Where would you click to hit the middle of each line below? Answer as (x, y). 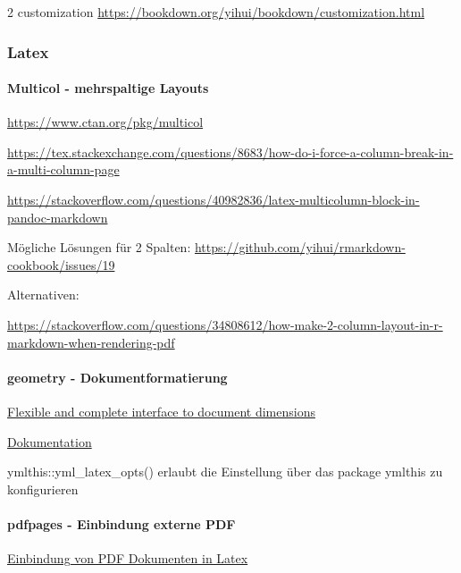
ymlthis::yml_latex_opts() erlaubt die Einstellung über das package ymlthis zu (225, 472)
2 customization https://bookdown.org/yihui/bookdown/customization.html (216, 12)
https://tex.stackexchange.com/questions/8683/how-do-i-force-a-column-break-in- (230, 152)
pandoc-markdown (58, 217)
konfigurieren (43, 489)
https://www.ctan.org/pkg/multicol (105, 122)
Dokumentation (50, 441)
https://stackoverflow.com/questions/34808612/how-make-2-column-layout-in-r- (225, 324)
